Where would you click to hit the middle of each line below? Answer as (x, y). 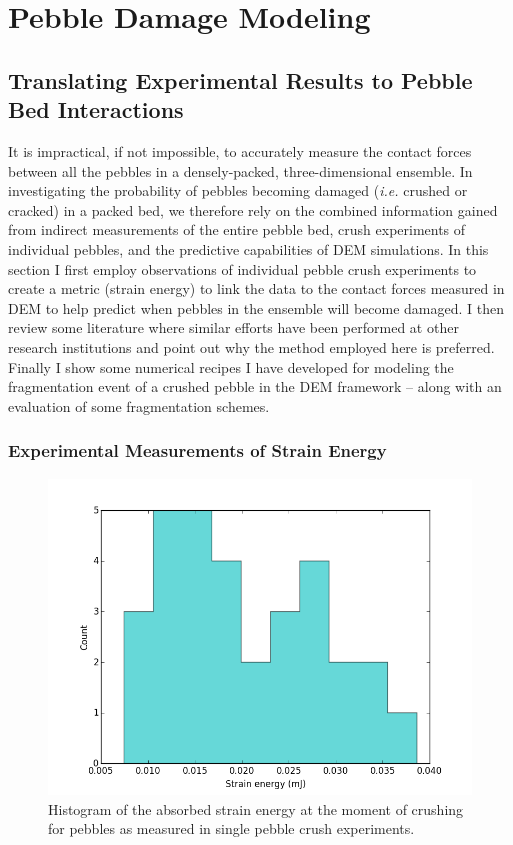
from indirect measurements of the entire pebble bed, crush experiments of (237, 229)
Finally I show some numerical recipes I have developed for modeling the (231, 366)
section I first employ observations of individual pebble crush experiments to (242, 268)
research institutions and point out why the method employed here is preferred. (251, 346)
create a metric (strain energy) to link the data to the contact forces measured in (256, 288)
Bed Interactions (96, 109)
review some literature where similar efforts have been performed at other (233, 327)
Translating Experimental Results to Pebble (240, 79)
